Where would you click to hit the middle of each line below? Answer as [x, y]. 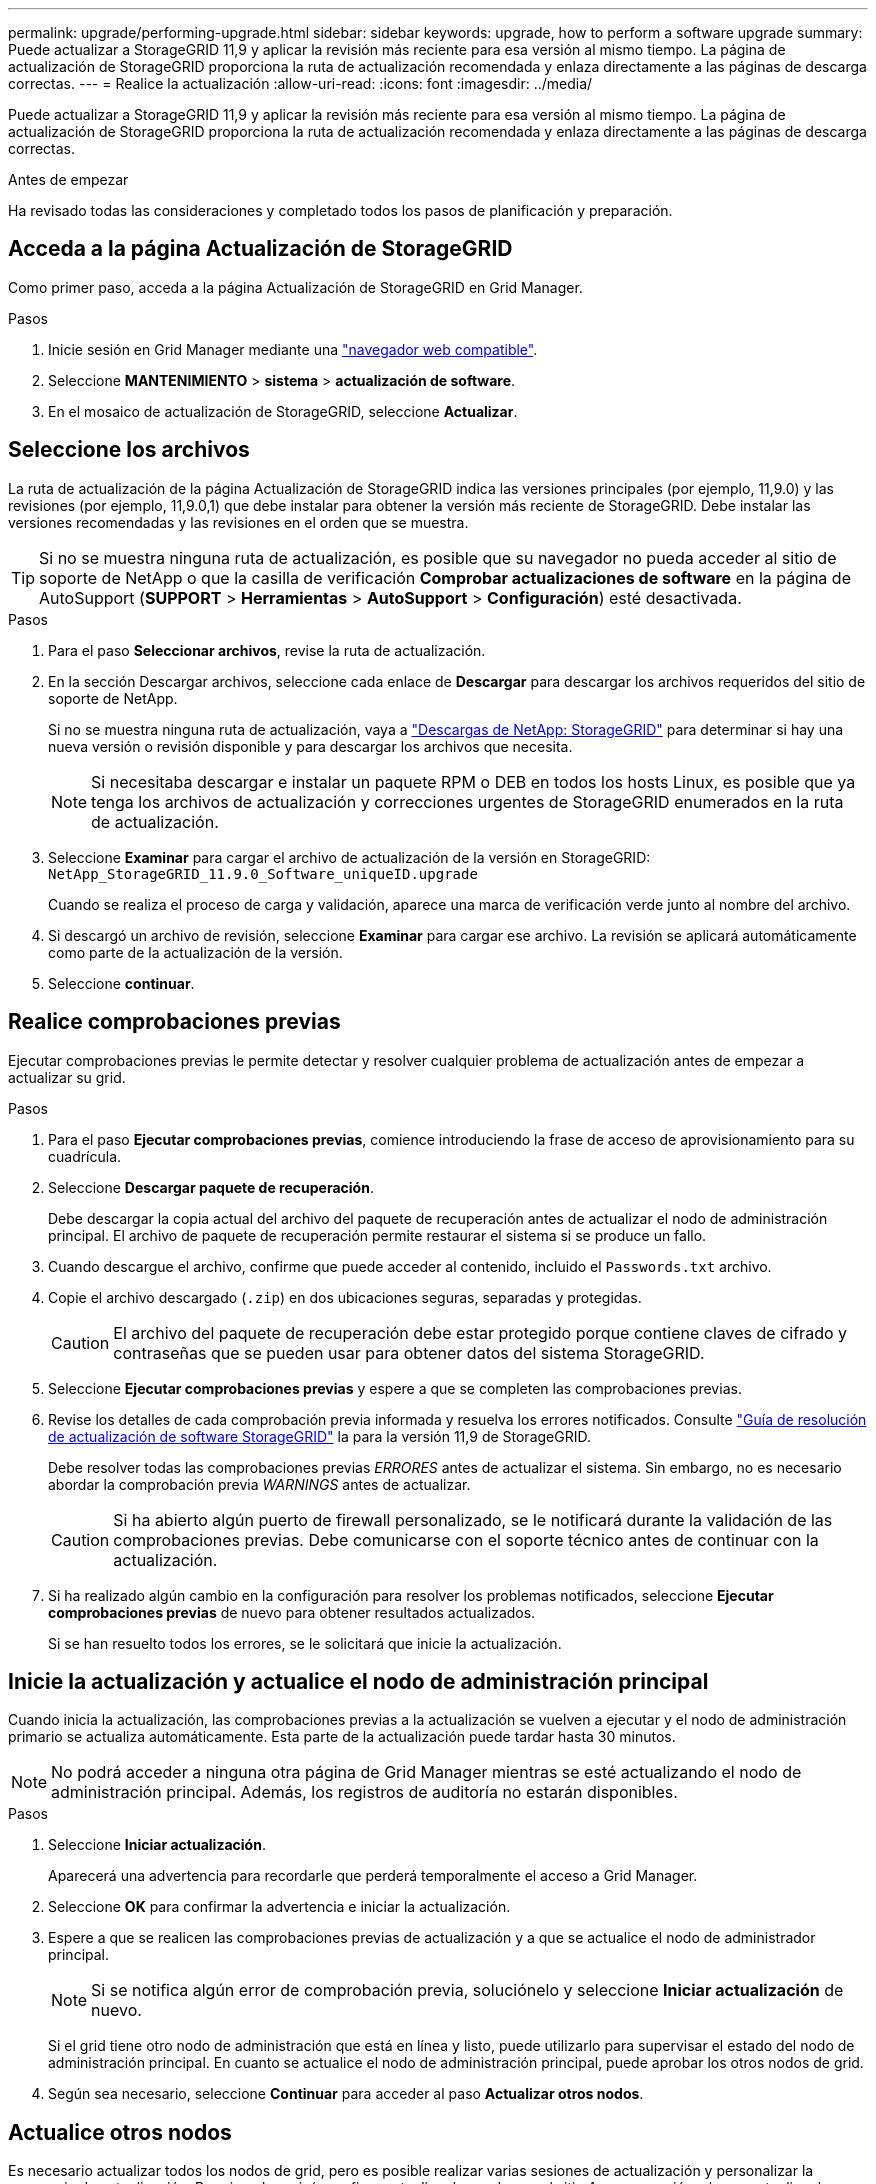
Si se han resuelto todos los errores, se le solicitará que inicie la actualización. [305, 1643]
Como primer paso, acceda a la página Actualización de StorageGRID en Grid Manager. [295, 287]
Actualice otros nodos [120, 2132]
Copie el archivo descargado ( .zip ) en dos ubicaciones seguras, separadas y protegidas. [345, 1297]
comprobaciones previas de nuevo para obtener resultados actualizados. [292, 1612]
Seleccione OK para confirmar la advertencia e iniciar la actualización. [279, 1907]
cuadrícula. [85, 1156]
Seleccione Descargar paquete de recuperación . [211, 1187]
